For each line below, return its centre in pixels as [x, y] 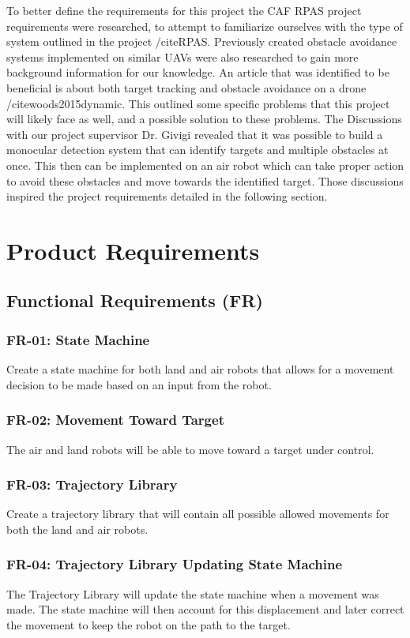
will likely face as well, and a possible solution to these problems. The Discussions [204, 119]
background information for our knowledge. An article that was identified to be [198, 72]
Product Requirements [133, 250]
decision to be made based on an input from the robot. [139, 384]
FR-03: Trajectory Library [92, 484]
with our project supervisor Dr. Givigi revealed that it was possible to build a [195, 134]
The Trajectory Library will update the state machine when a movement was [193, 593]
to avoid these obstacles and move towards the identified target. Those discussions [205, 180]
